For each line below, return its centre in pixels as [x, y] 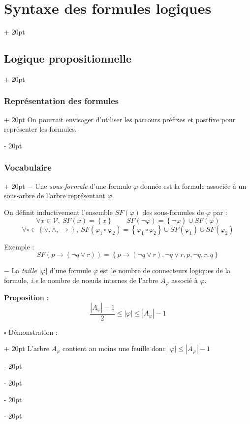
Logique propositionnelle [68, 58]
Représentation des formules [62, 101]
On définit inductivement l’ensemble [58, 212]
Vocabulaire [28, 167]
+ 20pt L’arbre [27, 348]
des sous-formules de [173, 212]
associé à [185, 280]
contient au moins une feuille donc [114, 348]
